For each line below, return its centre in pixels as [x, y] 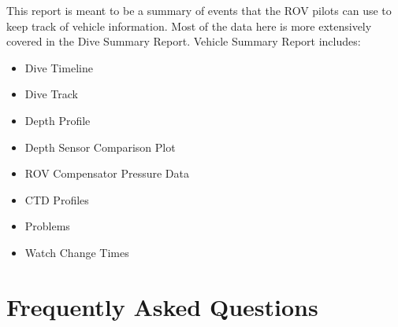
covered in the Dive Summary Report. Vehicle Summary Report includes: [184, 41]
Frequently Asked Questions [162, 306]
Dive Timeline [59, 67]
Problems [47, 226]
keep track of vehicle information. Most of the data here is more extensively [189, 26]
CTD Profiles [57, 199]
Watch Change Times [77, 252]
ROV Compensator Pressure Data [107, 173]
